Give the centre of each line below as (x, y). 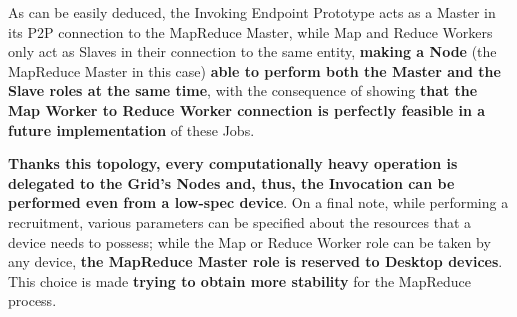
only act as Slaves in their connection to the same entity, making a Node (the (252, 51)
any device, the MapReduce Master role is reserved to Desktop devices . (255, 261)
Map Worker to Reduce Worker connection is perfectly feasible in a (247, 109)
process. (32, 300)
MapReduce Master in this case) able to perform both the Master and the (254, 70)
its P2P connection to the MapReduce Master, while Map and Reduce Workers (250, 31)
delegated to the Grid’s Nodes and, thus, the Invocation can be (231, 182)
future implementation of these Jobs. (131, 129)
